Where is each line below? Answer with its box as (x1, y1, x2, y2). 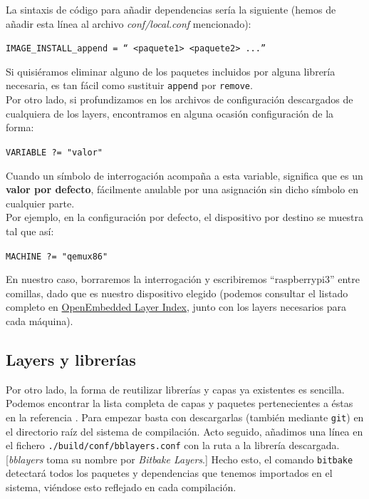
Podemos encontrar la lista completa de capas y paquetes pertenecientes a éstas (6, 396, 353, 411)
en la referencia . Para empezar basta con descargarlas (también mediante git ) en (6, 409, 364, 424)
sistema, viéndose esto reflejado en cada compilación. (6, 480, 237, 495)
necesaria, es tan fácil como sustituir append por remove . (6, 78, 253, 93)
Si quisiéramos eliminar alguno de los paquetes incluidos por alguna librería (6, 63, 336, 78)
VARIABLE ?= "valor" (6, 147, 103, 158)
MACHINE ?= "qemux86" (6, 251, 108, 262)
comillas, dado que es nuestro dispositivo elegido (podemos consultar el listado (6, 285, 348, 300)
